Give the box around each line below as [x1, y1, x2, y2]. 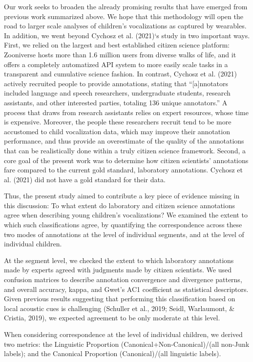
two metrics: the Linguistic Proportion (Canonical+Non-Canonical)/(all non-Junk [4, 338, 250, 349]
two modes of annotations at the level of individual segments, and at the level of [4, 229, 244, 239]
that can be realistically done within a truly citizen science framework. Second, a [4, 145, 246, 155]
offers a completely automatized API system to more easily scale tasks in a [4, 59, 228, 69]
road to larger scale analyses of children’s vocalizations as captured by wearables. [4, 21, 247, 31]
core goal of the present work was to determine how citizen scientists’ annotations [4, 155, 249, 165]
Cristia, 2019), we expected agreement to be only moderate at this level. [4, 313, 220, 323]
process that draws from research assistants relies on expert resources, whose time [4, 107, 249, 117]
